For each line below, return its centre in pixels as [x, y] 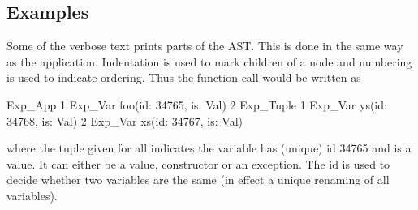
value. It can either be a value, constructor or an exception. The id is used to [198, 163]
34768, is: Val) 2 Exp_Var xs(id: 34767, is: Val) [125, 120]
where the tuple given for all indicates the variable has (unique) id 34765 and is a [209, 148]
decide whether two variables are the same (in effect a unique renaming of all [198, 180]
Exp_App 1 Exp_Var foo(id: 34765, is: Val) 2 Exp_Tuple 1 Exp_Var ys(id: [197, 104]
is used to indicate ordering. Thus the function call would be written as [184, 77]
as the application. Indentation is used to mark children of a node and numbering [209, 61]
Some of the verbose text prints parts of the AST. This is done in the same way [205, 46]
